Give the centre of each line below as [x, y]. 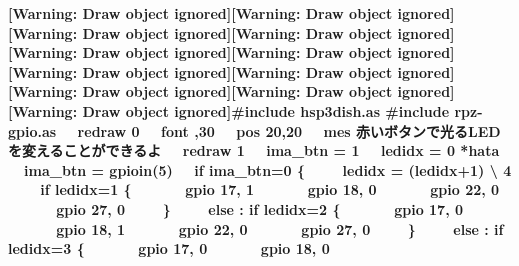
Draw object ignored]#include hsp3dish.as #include [266, 110]
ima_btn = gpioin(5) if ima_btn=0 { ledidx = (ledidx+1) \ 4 [268, 169]
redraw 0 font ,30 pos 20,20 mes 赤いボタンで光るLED [289, 130]
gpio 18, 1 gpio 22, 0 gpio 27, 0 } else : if [280, 228]
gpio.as [32, 130]
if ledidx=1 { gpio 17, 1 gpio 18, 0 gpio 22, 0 [270, 189]
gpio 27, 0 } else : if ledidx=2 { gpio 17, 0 [260, 208]
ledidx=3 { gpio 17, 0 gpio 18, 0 [169, 248]
